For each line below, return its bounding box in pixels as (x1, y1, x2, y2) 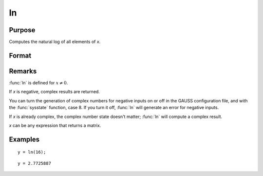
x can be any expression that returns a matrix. (9, 122, 101, 128)
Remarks (9, 67, 37, 75)
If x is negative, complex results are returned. (9, 89, 100, 95)
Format (9, 51, 32, 59)
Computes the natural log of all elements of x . (9, 39, 101, 45)
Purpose (9, 26, 36, 34)
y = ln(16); (18, 149, 46, 155)
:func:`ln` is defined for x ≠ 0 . (9, 79, 68, 85)
